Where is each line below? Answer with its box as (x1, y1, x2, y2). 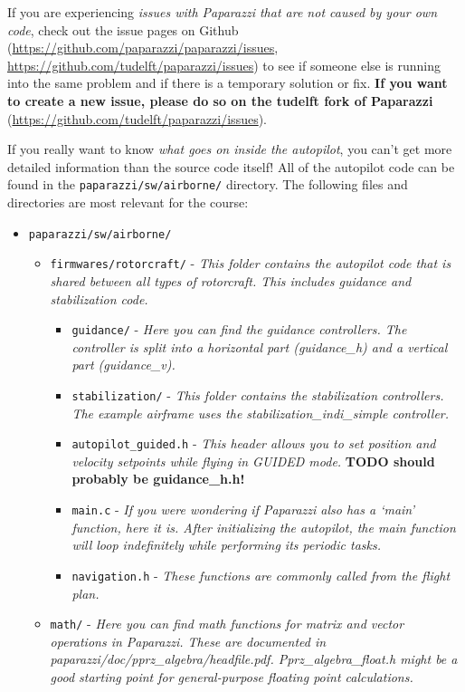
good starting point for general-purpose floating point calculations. (50, 667, 413, 686)
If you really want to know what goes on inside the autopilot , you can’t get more (7, 139, 452, 159)
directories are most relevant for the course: (7, 193, 249, 211)
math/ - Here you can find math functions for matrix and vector (50, 614, 404, 633)
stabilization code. (50, 289, 148, 308)
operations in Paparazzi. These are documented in (50, 631, 327, 650)
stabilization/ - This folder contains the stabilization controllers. (71, 385, 444, 404)
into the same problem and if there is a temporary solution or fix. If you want (7, 73, 448, 92)
